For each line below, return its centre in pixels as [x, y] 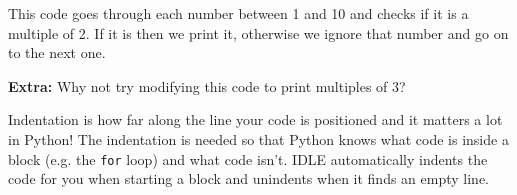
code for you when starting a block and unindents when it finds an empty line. [249, 178]
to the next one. [57, 52]
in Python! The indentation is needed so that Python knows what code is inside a [258, 138]
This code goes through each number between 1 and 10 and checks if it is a [238, 13]
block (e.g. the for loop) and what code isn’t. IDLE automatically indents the [248, 158]
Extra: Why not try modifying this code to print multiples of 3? [207, 85]
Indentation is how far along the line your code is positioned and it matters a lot [255, 119]
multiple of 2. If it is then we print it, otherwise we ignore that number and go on [258, 32]
